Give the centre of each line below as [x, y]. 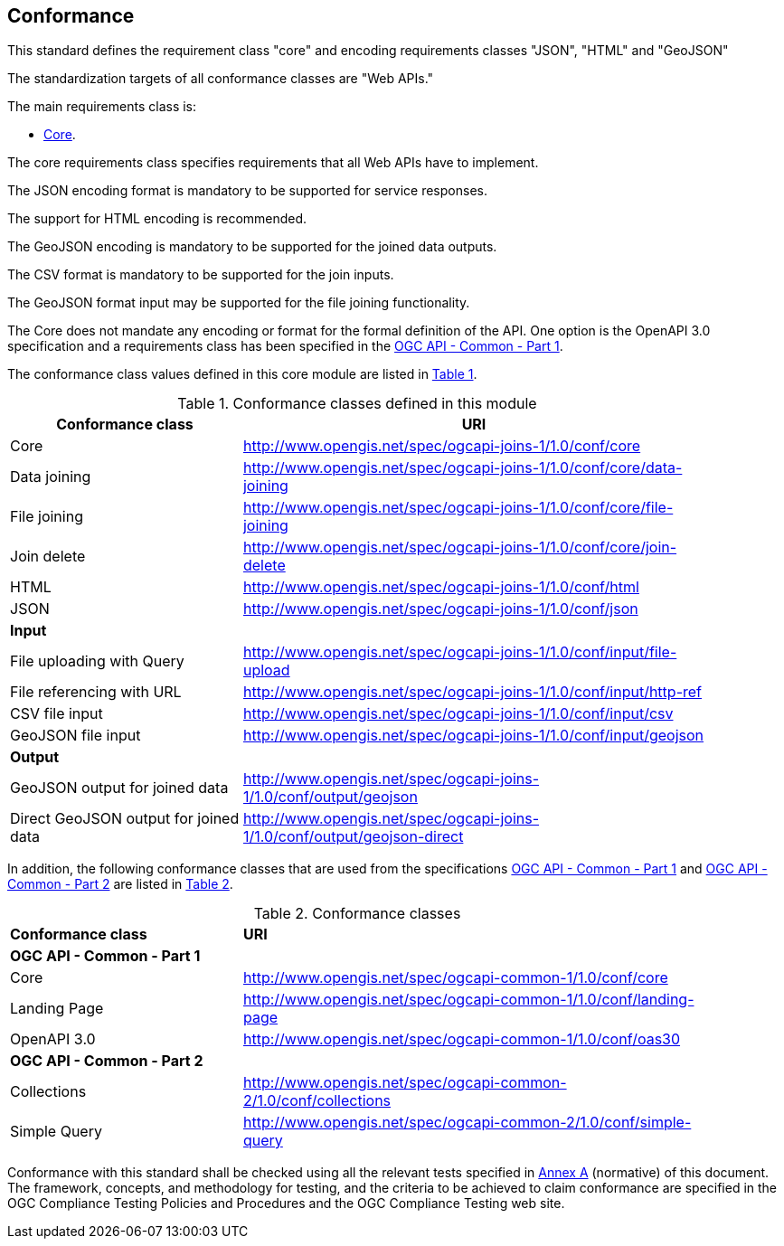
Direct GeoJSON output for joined [125, 819]
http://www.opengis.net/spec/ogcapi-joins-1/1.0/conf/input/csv [458, 714]
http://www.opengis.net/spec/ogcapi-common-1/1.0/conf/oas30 [462, 1039]
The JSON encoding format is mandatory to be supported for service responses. [247, 191]
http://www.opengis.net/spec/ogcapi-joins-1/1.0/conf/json [440, 609]
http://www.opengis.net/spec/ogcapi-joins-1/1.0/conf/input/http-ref [472, 692]
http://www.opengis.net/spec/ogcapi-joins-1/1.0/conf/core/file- [458, 508]
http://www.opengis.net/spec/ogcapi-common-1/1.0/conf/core [455, 978]
